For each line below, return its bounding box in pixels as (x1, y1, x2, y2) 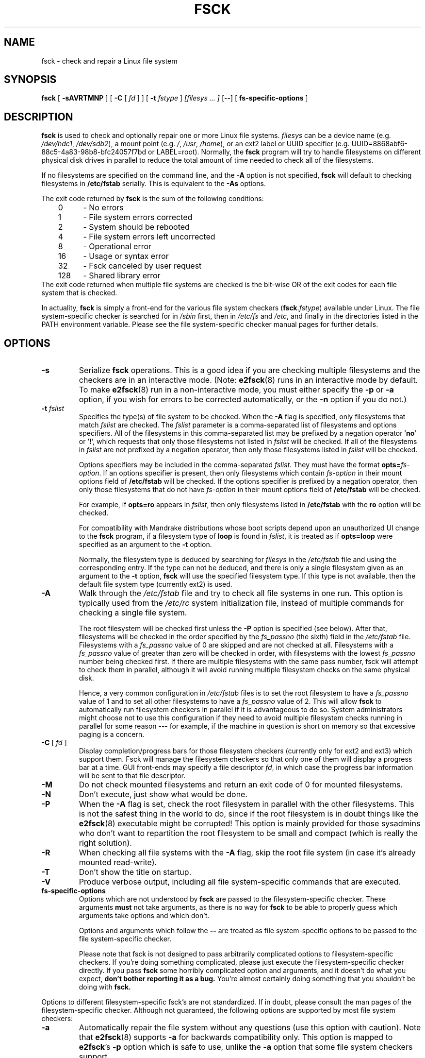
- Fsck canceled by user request (83, 261, 202, 271)
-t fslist (41, 404, 65, 413)
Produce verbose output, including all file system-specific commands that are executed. (79, 877, 401, 887)
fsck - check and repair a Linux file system (41, 56, 178, 65)
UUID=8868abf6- (351, 139, 408, 148)
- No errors (83, 203, 124, 213)
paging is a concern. (79, 730, 145, 739)
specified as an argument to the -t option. (79, 540, 212, 549)
